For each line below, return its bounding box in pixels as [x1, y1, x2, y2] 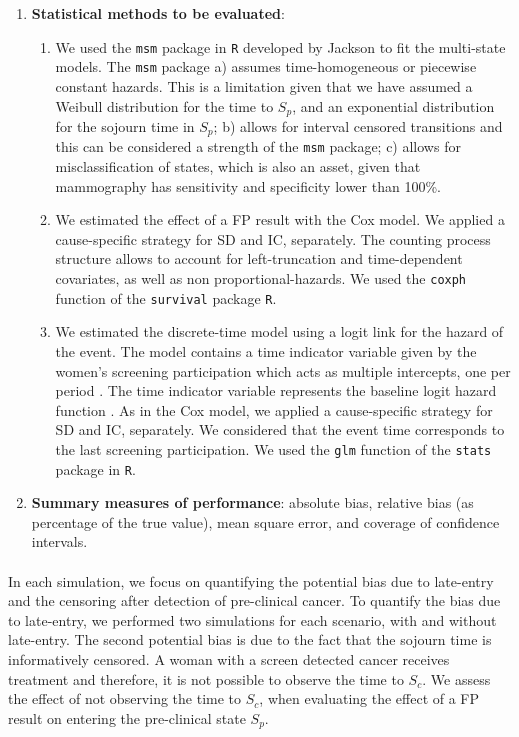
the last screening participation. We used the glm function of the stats [55, 438, 492, 459]
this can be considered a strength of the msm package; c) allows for [55, 136, 461, 157]
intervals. [31, 531, 88, 552]
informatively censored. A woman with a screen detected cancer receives [8, 648, 450, 669]
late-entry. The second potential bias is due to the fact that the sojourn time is [8, 629, 492, 650]
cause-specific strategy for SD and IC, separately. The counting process [55, 228, 491, 249]
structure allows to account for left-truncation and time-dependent [55, 248, 463, 269]
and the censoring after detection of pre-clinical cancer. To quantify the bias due [8, 590, 501, 611]
